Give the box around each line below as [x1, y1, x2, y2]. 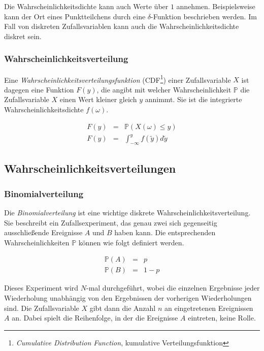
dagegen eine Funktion [4, 84, 74, 94]
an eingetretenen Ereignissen [164, 302, 253, 313]
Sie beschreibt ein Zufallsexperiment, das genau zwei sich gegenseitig [4, 217, 217, 228]
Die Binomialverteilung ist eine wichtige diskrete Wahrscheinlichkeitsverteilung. [4, 207, 251, 217]
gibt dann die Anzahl [89, 302, 156, 313]
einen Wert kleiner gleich [59, 94, 137, 105]
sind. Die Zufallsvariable [4, 302, 79, 313]
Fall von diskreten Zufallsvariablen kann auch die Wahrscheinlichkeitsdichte [4, 21, 239, 31]
